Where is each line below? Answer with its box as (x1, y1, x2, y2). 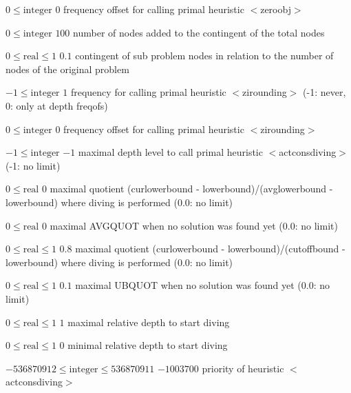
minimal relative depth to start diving (67, 338, 228, 352)
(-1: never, (303, 85, 346, 99)
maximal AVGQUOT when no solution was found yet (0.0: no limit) (50, 218, 338, 232)
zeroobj (260, 2, 291, 16)
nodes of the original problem (6, 61, 129, 76)
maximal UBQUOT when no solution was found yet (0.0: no (75, 278, 330, 292)
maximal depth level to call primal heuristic (78, 145, 263, 159)
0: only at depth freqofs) (6, 98, 108, 112)
